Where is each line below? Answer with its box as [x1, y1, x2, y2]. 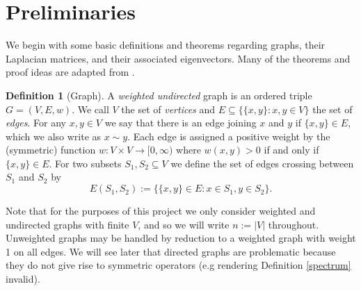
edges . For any [6, 115, 66, 130]
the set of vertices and [121, 101, 216, 116]
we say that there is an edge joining [104, 115, 257, 130]
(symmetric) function [6, 142, 96, 157]
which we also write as [6, 128, 102, 143]
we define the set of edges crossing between [170, 156, 354, 170]
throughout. [268, 217, 319, 231]
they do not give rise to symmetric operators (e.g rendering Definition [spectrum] [6, 258, 351, 272]
